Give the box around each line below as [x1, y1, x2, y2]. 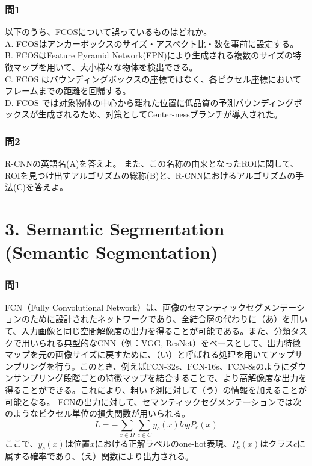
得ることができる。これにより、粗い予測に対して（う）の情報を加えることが [5, 383, 307, 396]
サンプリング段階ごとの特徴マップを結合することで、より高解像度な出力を [13, 371, 307, 384]
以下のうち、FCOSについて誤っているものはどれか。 [5, 25, 212, 38]
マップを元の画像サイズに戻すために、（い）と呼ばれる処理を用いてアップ [5, 348, 295, 361]
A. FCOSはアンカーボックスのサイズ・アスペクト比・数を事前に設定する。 [5, 37, 299, 49]
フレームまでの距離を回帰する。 [5, 84, 131, 97]
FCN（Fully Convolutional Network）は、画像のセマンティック [5, 300, 246, 313]
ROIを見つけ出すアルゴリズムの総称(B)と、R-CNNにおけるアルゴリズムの [5, 169, 296, 181]
